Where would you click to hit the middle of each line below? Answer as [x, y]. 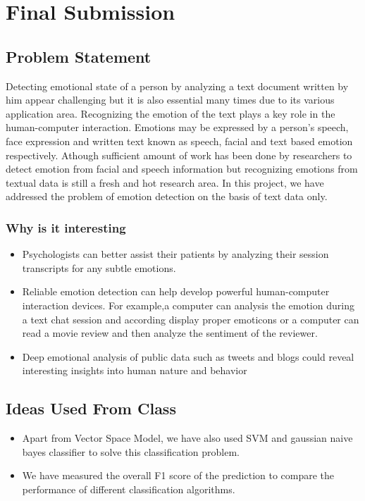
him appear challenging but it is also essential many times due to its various [170, 100]
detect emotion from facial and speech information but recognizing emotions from [182, 169]
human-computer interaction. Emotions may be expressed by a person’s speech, [177, 127]
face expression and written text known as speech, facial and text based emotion [179, 141]
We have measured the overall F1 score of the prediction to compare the [178, 475]
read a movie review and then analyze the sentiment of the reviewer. [170, 333]
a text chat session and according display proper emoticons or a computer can [191, 319]
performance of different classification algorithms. [129, 489]
